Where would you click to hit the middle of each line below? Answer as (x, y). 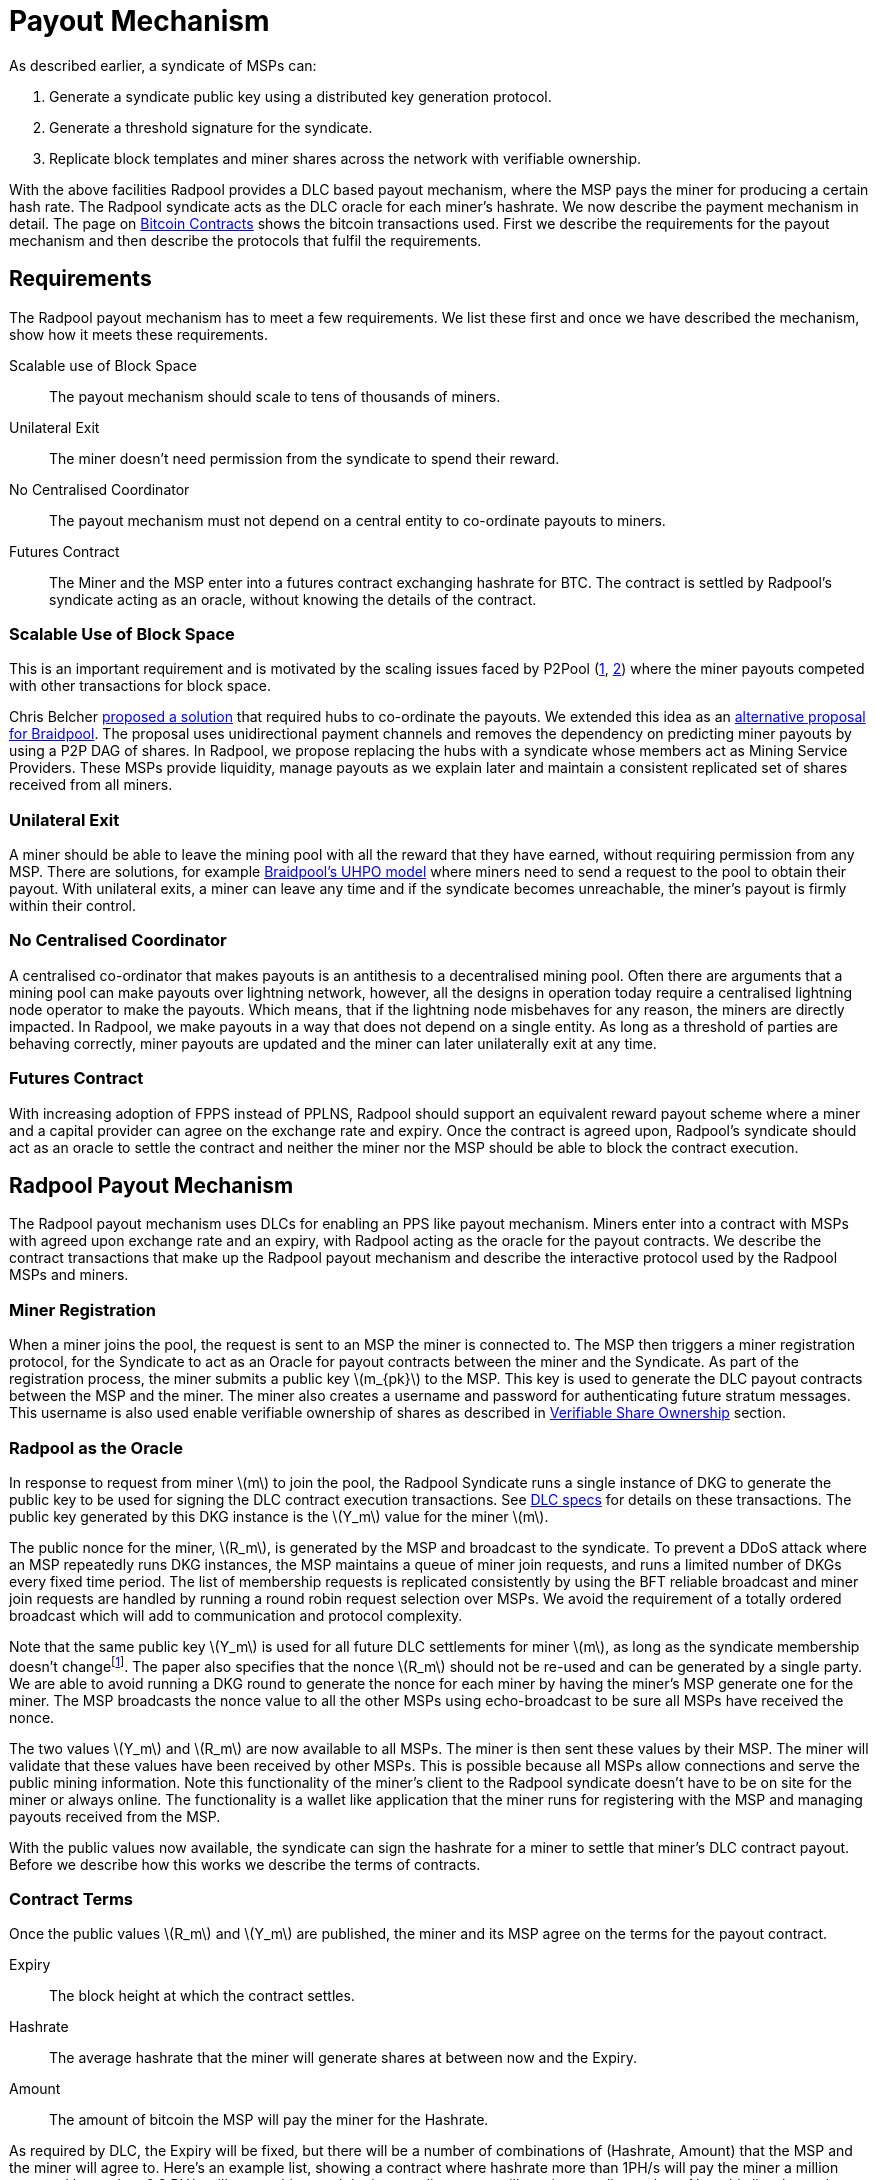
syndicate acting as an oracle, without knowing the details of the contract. (293, 599)
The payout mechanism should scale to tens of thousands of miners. (275, 396)
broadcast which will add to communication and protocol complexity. (236, 1615)
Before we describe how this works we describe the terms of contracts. (245, 1864)
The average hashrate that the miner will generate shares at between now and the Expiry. (343, 2058)
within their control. (73, 906)
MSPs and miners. (69, 1275)
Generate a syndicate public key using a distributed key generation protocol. (300, 96)
